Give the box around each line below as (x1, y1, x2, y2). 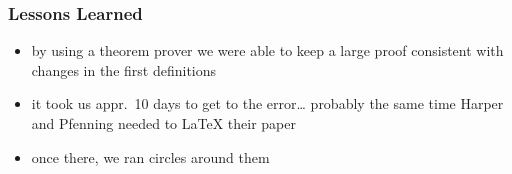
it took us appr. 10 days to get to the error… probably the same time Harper (31, 93, 504, 114)
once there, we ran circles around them (31, 146, 270, 167)
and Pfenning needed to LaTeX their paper (31, 113, 296, 133)
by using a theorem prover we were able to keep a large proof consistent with (31, 40, 504, 61)
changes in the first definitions (31, 59, 217, 80)
